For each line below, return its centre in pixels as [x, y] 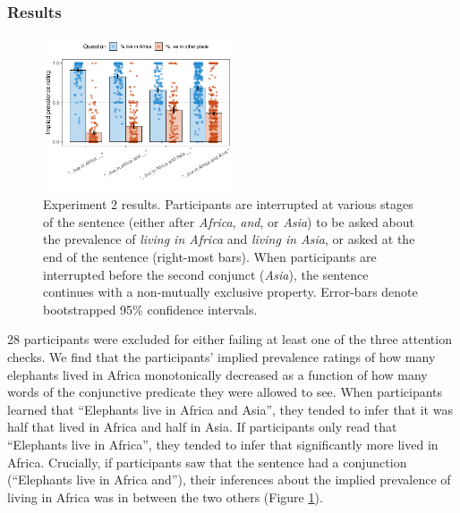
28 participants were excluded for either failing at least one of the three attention [230, 339]
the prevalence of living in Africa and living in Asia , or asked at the [229, 239]
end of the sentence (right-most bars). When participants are [210, 257]
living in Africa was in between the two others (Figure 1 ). [165, 496]
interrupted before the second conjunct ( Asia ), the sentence [206, 274]
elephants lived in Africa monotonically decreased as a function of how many [217, 374]
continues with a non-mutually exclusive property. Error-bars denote [230, 292]
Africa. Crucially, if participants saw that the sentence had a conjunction [207, 462]
